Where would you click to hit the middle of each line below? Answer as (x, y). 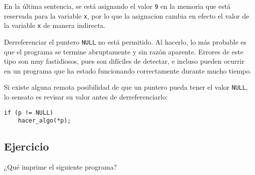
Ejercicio (27, 146)
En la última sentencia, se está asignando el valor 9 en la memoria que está (117, 6)
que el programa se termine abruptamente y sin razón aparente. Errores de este (124, 51)
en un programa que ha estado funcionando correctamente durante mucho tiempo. (128, 70)
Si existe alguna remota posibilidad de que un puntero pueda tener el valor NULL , (126, 87)
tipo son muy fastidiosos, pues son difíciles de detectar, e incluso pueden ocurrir (124, 61)
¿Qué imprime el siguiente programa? (61, 167)
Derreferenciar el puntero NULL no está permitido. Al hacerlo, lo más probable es (125, 41)
